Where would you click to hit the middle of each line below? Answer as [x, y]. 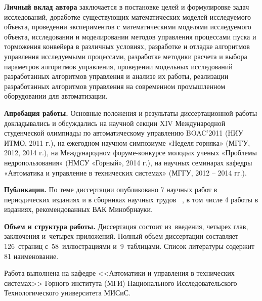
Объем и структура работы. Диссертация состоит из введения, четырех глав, [126, 226]
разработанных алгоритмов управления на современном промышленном [115, 86]
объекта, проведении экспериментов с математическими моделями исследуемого [128, 27]
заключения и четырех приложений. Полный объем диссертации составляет [121, 236]
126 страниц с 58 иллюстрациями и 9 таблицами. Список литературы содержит [129, 246]
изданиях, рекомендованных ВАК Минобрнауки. [78, 209]
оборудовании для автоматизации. [56, 96]
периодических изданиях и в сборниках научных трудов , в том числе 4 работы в [131, 199]
